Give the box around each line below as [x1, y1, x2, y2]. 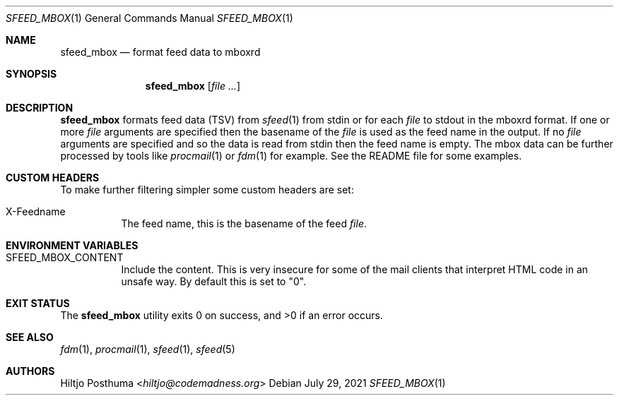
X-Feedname [6, 205, 66, 217]
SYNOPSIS [6, 68, 57, 80]
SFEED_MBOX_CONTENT [6, 251, 124, 263]
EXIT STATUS [6, 297, 70, 309]
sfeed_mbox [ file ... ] [145, 80, 241, 92]
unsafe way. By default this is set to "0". [121, 275, 307, 287]
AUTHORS [6, 365, 55, 377]
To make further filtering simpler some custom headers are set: [60, 184, 354, 196]
